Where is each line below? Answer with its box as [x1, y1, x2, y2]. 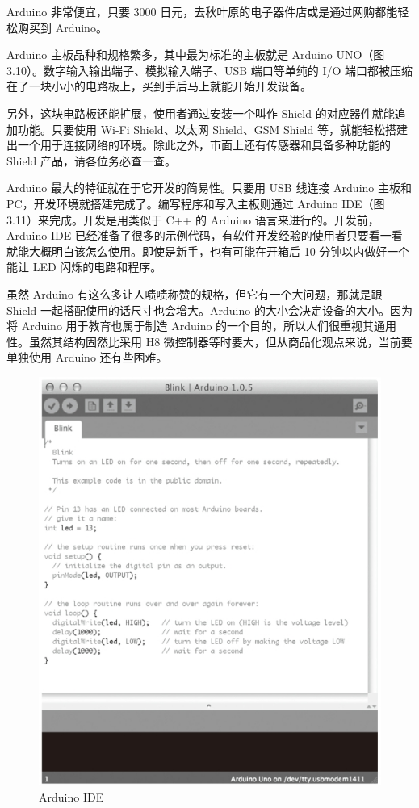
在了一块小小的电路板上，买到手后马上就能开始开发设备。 [6, 77, 312, 94]
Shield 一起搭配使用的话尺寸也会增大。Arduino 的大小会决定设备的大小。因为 [6, 301, 413, 318]
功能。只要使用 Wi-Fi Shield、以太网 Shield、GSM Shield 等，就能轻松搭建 [17, 120, 408, 137]
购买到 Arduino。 [17, 19, 107, 36]
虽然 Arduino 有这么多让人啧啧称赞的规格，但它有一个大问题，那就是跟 [6, 285, 383, 302]
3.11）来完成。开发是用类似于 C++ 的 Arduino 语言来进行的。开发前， [6, 211, 379, 228]
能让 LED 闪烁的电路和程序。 [6, 258, 162, 275]
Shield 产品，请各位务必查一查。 [6, 152, 177, 169]
